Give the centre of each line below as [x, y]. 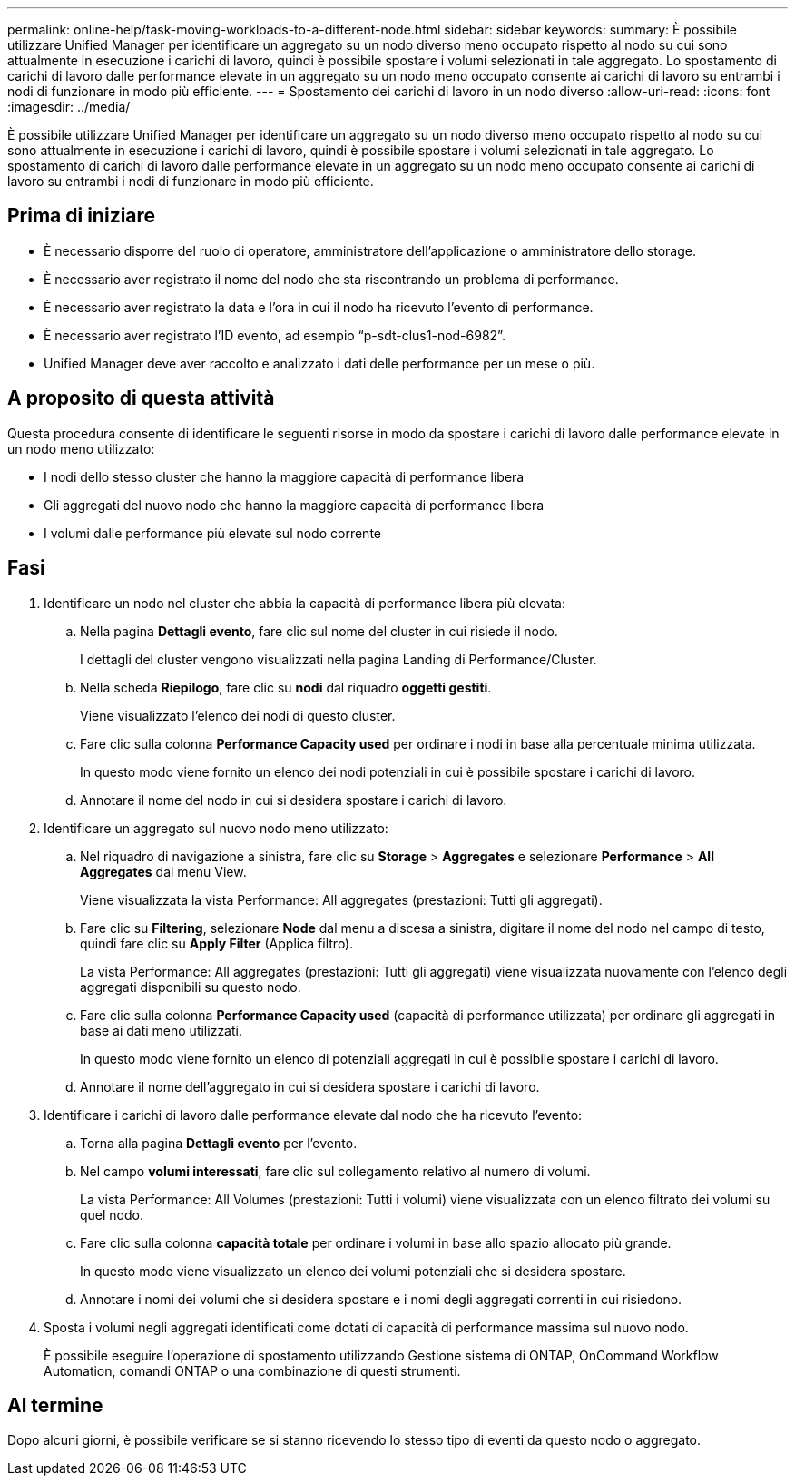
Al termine [55, 1405]
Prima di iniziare [82, 216]
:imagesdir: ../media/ [69, 107]
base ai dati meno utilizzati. [161, 1030]
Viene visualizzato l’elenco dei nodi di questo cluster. [238, 715]
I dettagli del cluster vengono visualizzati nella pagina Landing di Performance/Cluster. [339, 659]
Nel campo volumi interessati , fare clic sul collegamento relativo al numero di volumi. [335, 1171]
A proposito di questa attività [141, 398]
